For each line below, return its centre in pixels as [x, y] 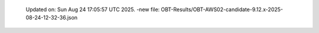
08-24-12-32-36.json [52, 18]
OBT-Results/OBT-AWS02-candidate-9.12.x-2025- [222, 9]
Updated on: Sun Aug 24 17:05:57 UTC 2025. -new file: [93, 9]
